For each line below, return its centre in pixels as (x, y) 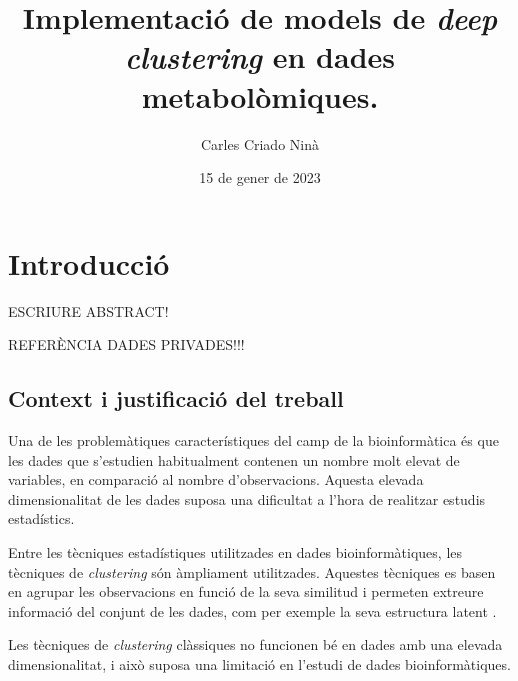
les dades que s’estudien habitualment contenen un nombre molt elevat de (234, 459)
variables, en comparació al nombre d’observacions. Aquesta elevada (216, 479)
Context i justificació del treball (176, 398)
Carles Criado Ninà (260, 143)
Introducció (89, 262)
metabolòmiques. (260, 95)
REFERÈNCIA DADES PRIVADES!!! (126, 344)
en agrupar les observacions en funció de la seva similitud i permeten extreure (246, 591)
